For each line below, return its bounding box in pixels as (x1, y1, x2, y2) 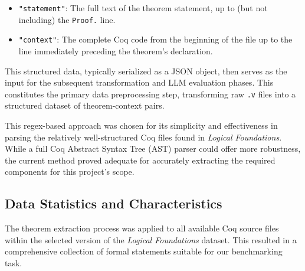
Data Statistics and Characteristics (5, 194, 222, 213)
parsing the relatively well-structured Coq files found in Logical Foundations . (5, 130, 282, 143)
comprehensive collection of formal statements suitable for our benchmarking (5, 245, 283, 257)
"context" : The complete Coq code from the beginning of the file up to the (18, 33, 293, 45)
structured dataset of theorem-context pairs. (5, 99, 165, 112)
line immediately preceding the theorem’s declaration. (18, 44, 213, 57)
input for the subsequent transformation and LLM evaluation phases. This (5, 76, 274, 89)
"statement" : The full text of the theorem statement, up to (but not (18, 2, 268, 14)
